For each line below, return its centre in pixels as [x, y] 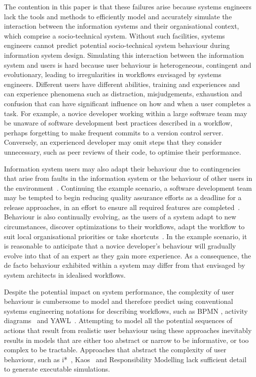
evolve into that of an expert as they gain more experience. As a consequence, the [128, 255]
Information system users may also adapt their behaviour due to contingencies [122, 168]
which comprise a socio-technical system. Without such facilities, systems [114, 35]
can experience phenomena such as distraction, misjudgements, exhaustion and [123, 94]
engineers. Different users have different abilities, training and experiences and [122, 84]
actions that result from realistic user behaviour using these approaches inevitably [128, 330]
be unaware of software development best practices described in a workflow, [118, 123]
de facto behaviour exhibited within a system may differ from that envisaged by [125, 265]
